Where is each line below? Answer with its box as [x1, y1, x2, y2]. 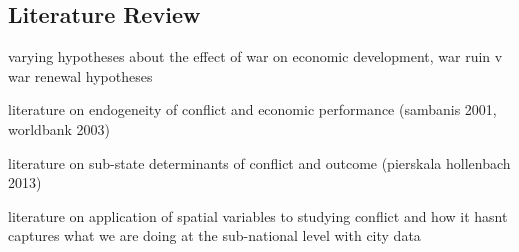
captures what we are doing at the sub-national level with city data [8, 225, 421, 246]
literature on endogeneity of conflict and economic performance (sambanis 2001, [8, 99, 497, 120]
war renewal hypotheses [8, 65, 153, 86]
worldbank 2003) [8, 118, 110, 139]
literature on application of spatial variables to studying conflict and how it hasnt [8, 205, 508, 226]
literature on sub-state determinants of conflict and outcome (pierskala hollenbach [8, 152, 511, 173]
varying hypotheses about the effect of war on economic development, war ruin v [8, 46, 503, 67]
